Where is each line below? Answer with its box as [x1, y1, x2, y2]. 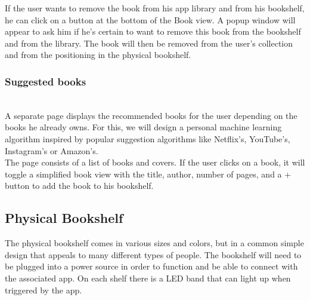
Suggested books [5, 74, 86, 88]
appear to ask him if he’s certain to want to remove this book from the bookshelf [5, 25, 301, 38]
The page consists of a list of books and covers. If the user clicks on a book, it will [5, 156, 305, 169]
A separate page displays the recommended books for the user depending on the [5, 109, 297, 121]
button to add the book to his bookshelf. [5, 179, 154, 192]
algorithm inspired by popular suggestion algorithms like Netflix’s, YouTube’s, [5, 132, 290, 145]
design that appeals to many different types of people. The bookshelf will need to [5, 248, 302, 261]
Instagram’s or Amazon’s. [5, 144, 98, 157]
